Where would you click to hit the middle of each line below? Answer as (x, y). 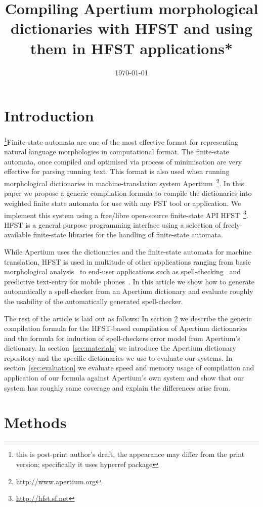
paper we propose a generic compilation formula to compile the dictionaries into (128, 193)
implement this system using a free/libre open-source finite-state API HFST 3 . (126, 214)
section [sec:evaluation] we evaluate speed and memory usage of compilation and (129, 368)
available (17, 235)
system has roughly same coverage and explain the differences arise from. (117, 387)
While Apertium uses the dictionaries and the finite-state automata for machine (128, 251)
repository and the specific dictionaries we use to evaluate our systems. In (118, 357)
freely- (233, 224)
